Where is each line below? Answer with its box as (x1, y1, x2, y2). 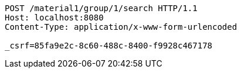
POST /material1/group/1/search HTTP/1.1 (5, 4, 198, 13)
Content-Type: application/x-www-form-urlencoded (5, 22, 237, 32)
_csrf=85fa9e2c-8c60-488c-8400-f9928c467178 (5, 41, 213, 50)
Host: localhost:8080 (5, 13, 104, 22)
